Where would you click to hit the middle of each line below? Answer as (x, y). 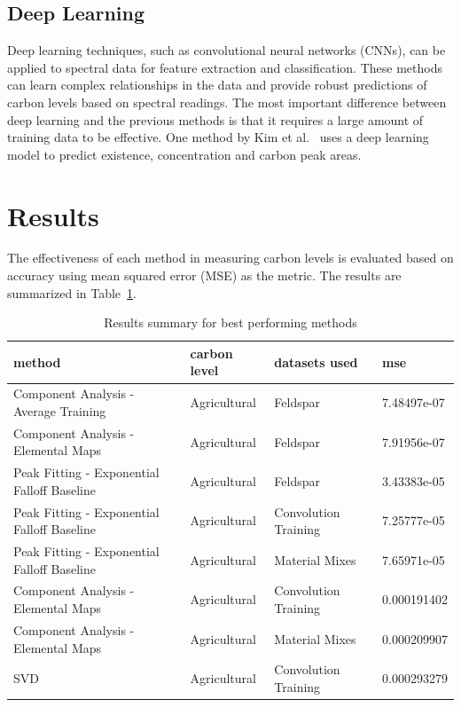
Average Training (60, 410)
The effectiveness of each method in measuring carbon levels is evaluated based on (230, 258)
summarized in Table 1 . (72, 292)
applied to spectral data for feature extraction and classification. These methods (225, 67)
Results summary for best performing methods (230, 322)
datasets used (316, 361)
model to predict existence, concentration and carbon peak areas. (184, 154)
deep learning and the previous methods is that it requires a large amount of (215, 119)
